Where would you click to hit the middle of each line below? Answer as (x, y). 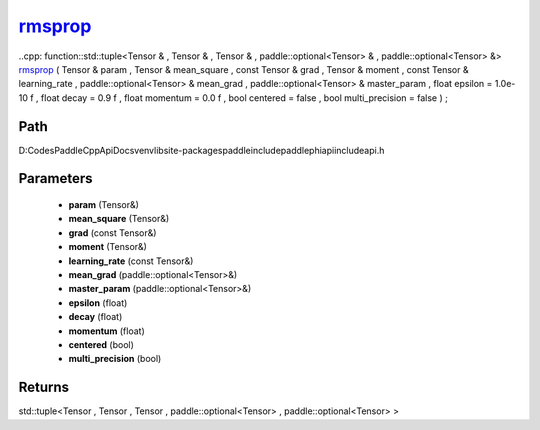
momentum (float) (106, 331)
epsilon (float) (98, 302)
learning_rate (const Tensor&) (131, 261)
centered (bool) (101, 344)
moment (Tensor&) (107, 247)
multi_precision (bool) (115, 359)
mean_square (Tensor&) (119, 219)
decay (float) (95, 317)
